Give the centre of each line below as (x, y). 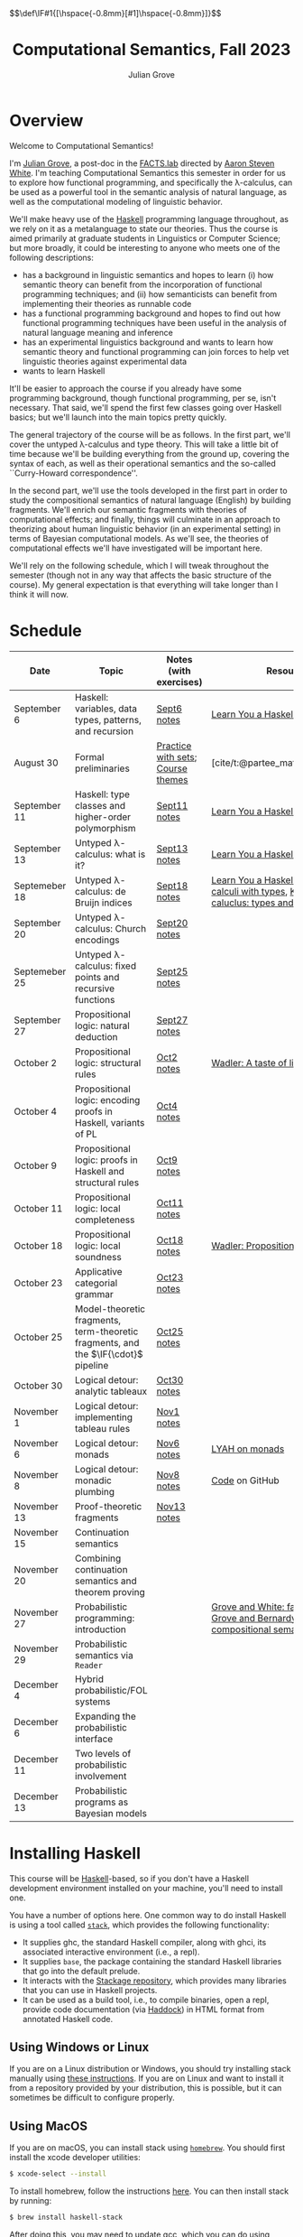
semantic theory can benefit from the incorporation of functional (142, 284)
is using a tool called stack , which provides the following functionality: (140, 1925)
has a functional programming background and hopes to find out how (151, 313)
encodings (97, 940)
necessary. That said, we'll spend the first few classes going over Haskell (146, 407)
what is (130, 854)
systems (93, 1702)
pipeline (92, 1365)
